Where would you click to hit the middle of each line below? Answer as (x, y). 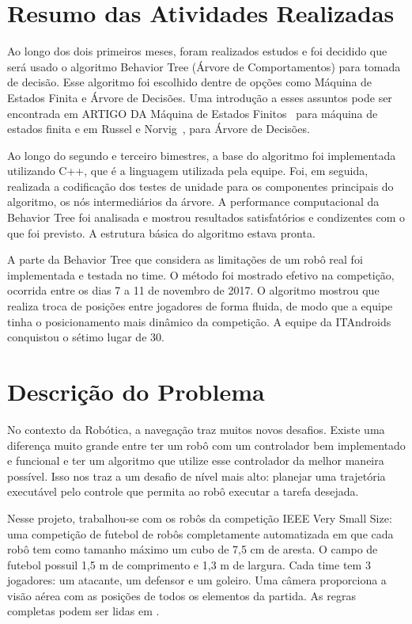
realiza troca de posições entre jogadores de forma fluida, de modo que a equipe (200, 306)
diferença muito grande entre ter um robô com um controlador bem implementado (206, 445)
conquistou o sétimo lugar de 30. (86, 337)
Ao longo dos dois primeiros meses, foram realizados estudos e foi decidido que (197, 51)
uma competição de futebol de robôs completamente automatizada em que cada (200, 533)
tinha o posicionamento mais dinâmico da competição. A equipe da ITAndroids (199, 321)
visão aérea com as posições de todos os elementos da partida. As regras (181, 595)
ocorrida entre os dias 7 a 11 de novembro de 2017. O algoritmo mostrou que (193, 290)
